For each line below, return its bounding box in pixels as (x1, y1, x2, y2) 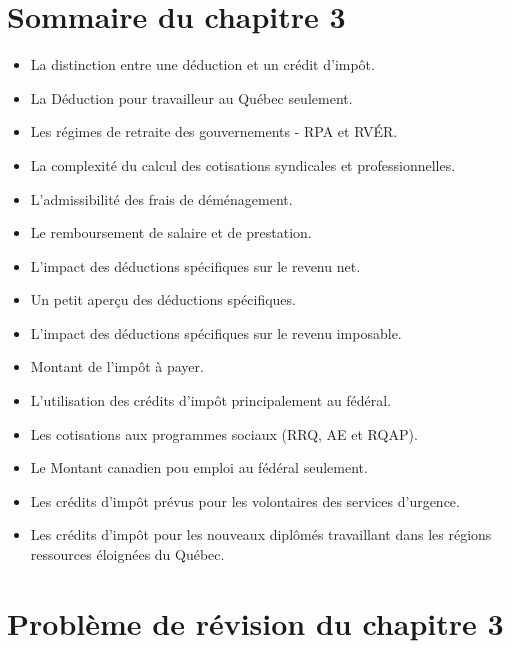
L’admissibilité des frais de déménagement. (30, 188, 293, 209)
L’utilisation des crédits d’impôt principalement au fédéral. (30, 390, 392, 411)
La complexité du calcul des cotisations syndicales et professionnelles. (30, 154, 456, 175)
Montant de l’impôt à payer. (30, 356, 204, 377)
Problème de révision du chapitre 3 (7, 602, 504, 643)
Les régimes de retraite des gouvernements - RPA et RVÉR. (30, 121, 398, 142)
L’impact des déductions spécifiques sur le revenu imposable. (30, 322, 402, 343)
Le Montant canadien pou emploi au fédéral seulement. (30, 457, 368, 478)
